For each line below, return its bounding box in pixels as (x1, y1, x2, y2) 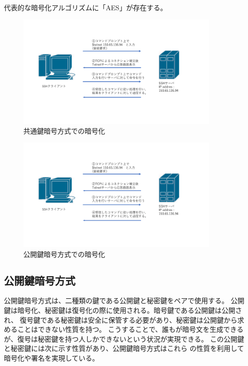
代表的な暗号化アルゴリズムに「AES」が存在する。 (4, 2, 167, 12)
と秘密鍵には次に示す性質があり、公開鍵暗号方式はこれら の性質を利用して (4, 343, 244, 353)
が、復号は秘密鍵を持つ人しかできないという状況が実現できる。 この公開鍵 (4, 333, 245, 344)
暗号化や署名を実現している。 (4, 353, 99, 363)
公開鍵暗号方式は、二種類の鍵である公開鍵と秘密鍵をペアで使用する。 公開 (4, 295, 245, 306)
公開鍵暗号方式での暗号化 (23, 249, 105, 259)
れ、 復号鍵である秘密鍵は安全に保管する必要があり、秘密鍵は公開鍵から (4, 314, 238, 325)
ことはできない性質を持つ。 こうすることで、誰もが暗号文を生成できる (17, 324, 244, 334)
